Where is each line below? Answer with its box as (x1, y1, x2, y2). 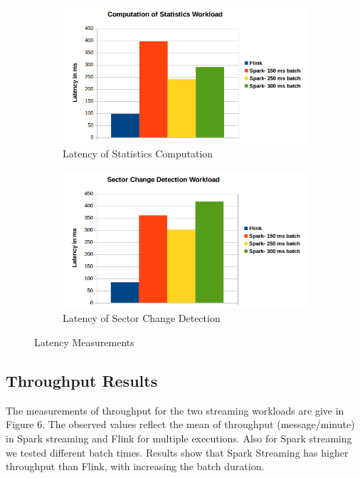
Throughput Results (6, 369, 158, 391)
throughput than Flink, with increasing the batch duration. (6, 459, 265, 474)
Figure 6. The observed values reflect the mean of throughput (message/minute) (6, 417, 355, 432)
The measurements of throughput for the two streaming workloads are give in (6, 402, 344, 417)
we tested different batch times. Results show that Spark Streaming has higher (6, 445, 349, 459)
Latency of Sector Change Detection (63, 311, 221, 326)
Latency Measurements (34, 335, 134, 349)
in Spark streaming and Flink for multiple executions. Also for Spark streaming (6, 430, 352, 445)
